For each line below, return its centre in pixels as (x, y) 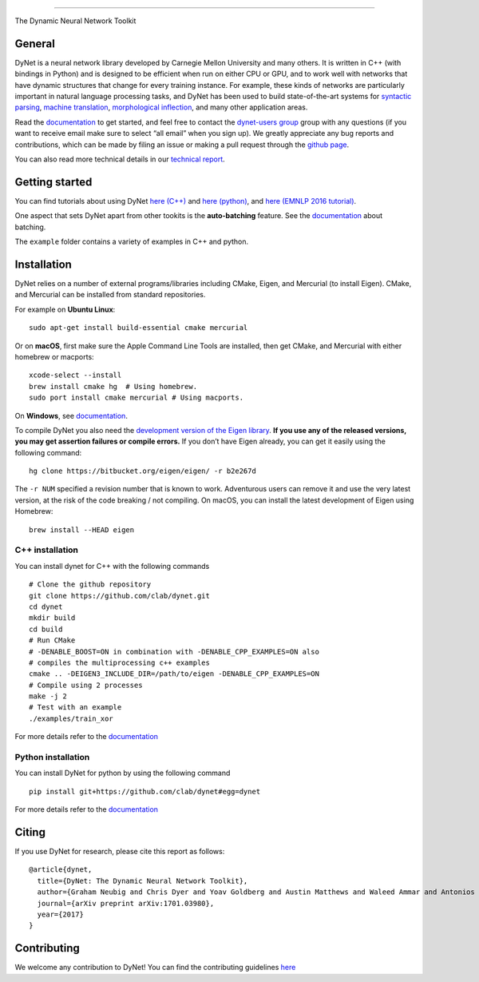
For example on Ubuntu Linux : (65, 309)
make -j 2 (48, 696)
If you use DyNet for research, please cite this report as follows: (120, 852)
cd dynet (46, 606)
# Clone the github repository (90, 584)
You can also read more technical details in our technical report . (120, 159)
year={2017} (60, 914)
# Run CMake (52, 640)
